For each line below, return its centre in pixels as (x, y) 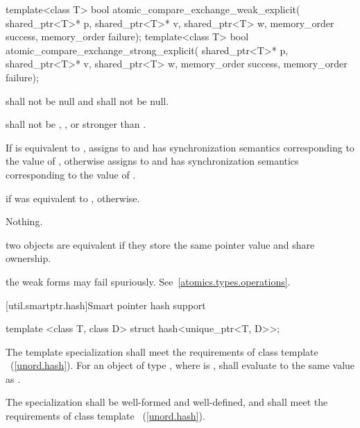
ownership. (28, 258)
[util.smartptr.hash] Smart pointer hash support (106, 305)
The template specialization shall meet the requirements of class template (162, 351)
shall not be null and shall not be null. (87, 100)
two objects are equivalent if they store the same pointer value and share (160, 244)
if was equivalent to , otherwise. (73, 198)
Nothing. (24, 221)
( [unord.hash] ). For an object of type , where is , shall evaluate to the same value (182, 365)
